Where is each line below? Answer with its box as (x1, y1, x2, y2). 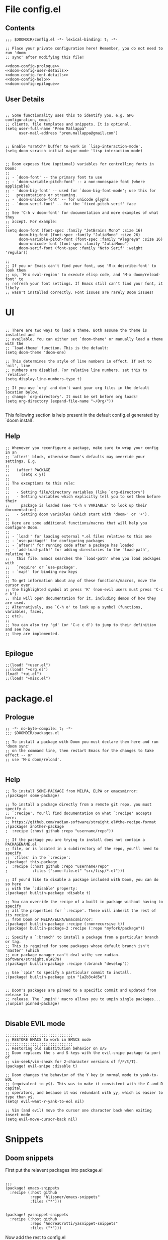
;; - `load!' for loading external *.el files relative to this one (5, 534, 152, 539)
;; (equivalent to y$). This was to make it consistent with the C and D (5, 1081, 163, 1086)
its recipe (5, 913, 28, 918)
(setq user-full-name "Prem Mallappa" (5, 126, 87, 131)
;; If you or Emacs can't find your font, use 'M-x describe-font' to (5, 263, 156, 269)
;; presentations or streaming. (5, 192, 78, 198)
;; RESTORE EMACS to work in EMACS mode (5, 1037, 92, 1042)
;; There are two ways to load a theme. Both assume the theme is (5, 328, 147, 333)
